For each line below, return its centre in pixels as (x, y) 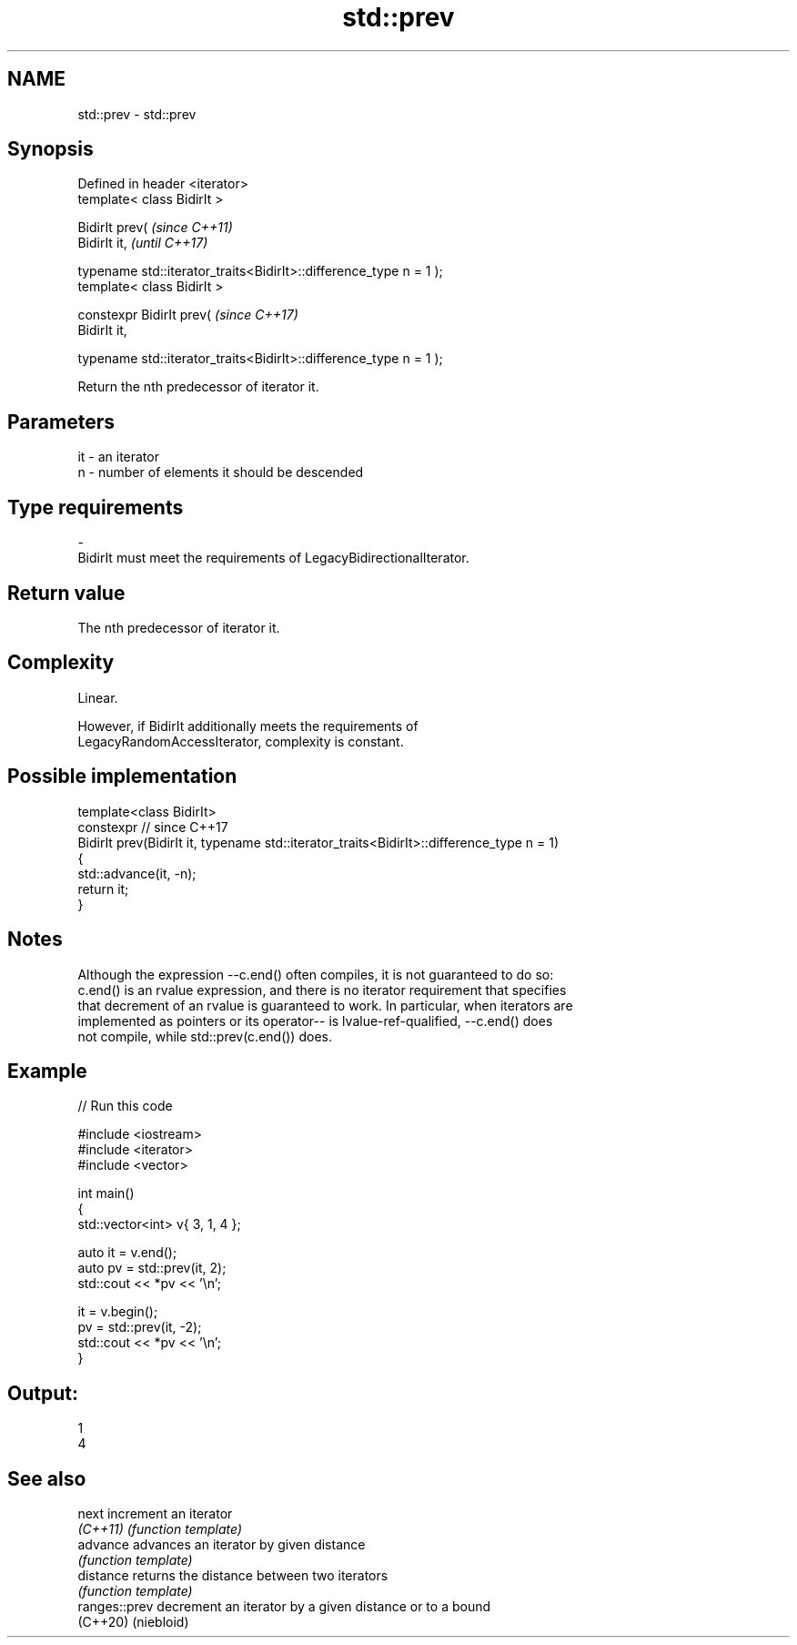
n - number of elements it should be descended (221, 472)
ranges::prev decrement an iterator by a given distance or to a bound (284, 1607)
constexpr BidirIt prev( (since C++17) (188, 315)
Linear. (98, 697)
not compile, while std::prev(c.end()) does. (205, 1036)
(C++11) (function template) (160, 1529)
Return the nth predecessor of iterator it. (198, 387)
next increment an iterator (155, 1514)
